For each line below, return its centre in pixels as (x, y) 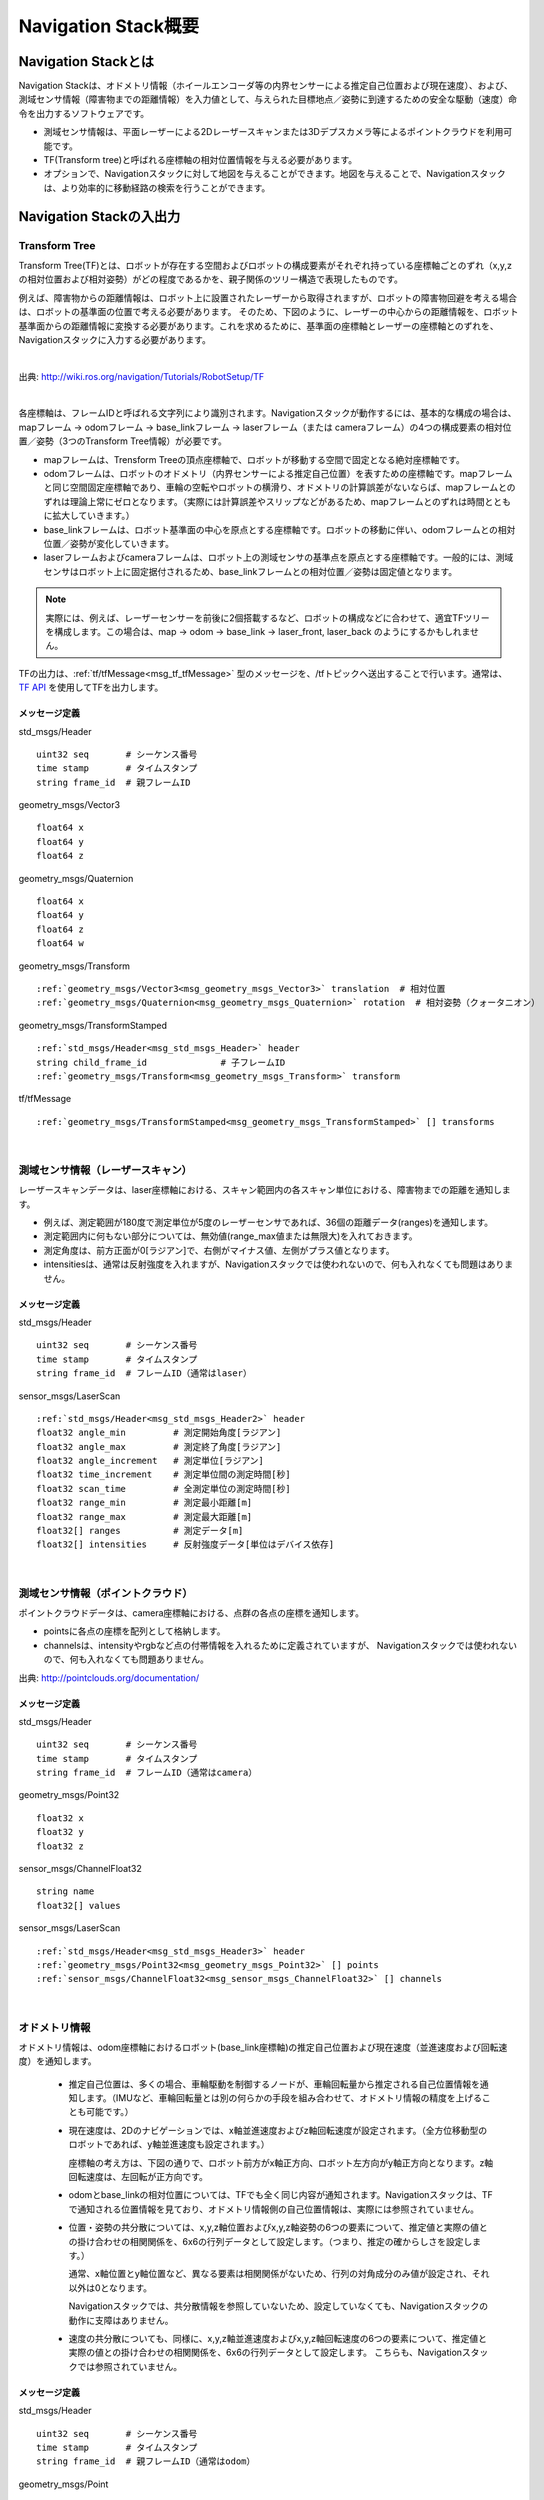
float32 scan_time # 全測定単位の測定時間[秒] (163, 1488)
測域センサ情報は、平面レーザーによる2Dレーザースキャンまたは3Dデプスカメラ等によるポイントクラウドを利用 (273, 132)
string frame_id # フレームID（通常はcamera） (147, 1773)
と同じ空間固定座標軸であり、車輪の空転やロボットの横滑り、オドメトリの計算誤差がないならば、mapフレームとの (279, 487)
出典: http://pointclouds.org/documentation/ (109, 1677)
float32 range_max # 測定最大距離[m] (144, 1516)
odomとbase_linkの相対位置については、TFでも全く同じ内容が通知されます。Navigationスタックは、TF (281, 2195)
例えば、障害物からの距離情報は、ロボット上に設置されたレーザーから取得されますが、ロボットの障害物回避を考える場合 (268, 297)
